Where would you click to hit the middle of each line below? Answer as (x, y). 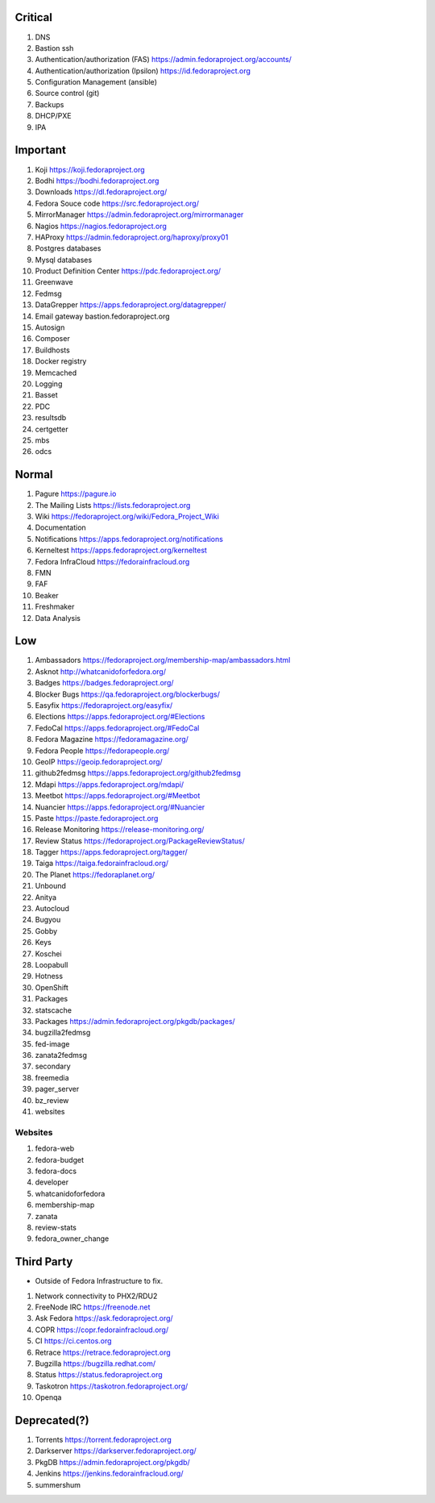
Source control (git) (67, 94)
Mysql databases (64, 260)
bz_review (52, 1100)
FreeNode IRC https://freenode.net (93, 1307)
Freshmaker (55, 607)
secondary (53, 1066)
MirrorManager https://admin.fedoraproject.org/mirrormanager (139, 214)
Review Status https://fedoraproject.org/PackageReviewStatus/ (140, 841)
